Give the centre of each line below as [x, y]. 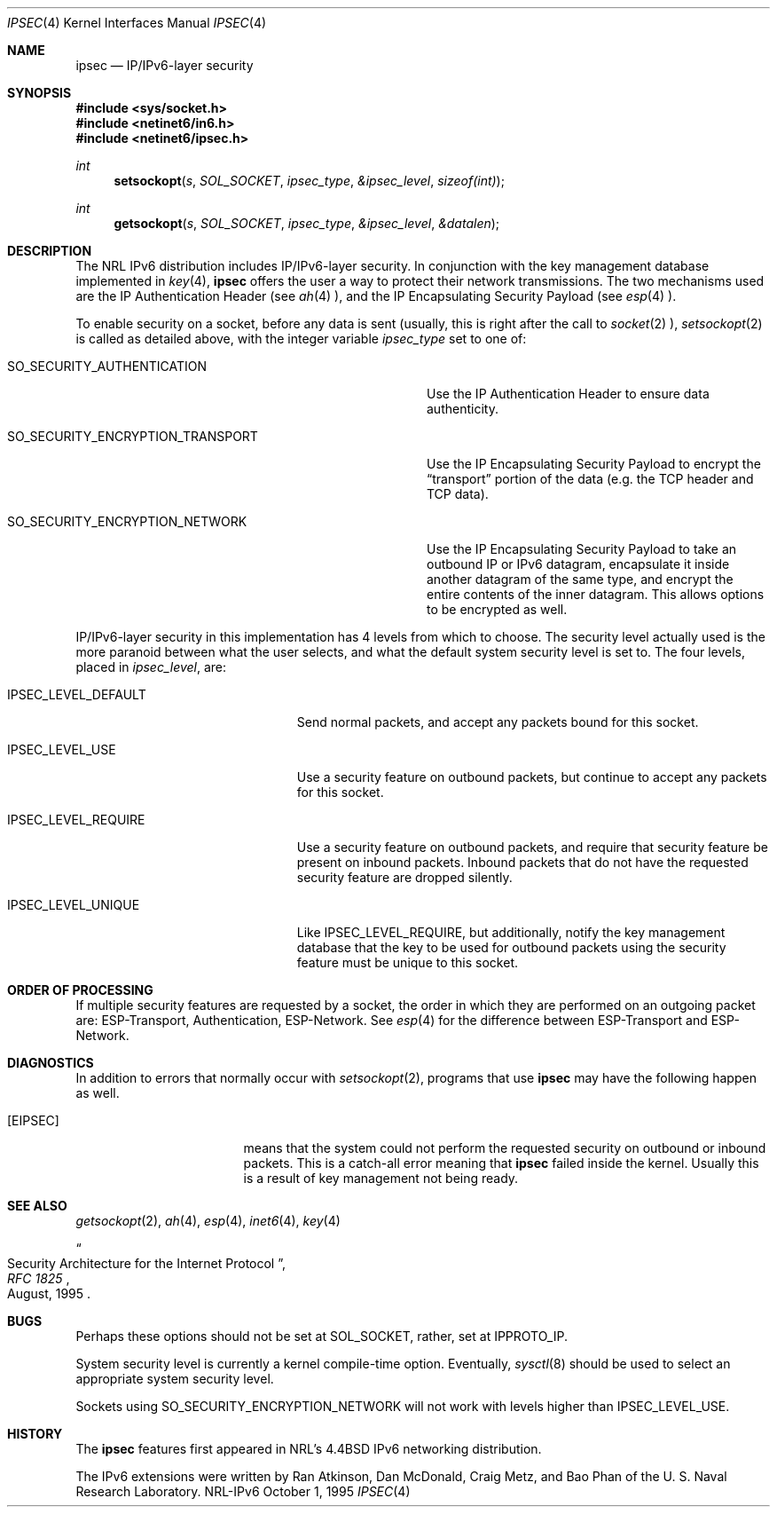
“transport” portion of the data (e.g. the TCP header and [590, 479]
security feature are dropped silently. [404, 877]
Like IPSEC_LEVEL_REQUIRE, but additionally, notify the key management [511, 932]
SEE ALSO [37, 1206]
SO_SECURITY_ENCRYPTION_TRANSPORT [133, 436]
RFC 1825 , [39, 1278]
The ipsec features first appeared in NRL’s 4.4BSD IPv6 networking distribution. [309, 1449]
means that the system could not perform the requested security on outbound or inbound [505, 1148]
